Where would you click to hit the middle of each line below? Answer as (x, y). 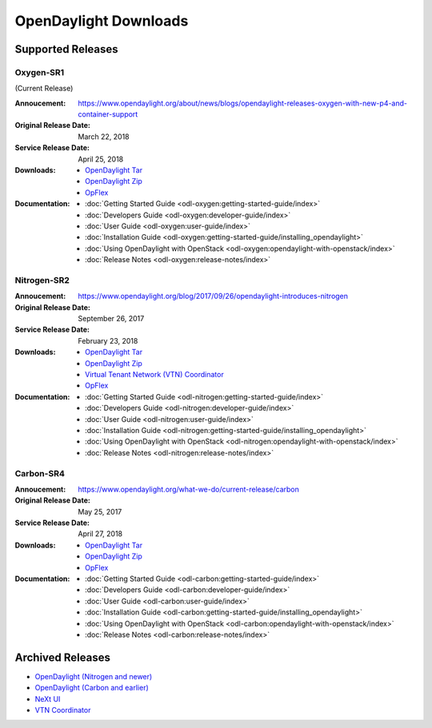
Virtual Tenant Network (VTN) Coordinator (154, 375)
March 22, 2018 (104, 137)
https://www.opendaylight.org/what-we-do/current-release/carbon (188, 489)
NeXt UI (48, 698)
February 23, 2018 (108, 340)
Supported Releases (67, 49)
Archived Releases (63, 657)
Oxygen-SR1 (40, 72)
